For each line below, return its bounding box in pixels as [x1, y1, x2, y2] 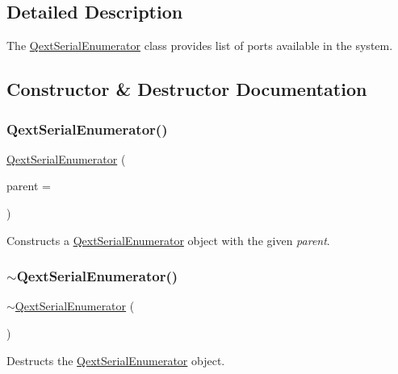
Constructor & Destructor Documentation [6, 77, 367, 102]
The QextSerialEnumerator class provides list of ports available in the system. [6, 37, 393, 54]
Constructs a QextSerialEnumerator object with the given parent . [6, 231, 330, 248]
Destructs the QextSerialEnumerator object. [6, 351, 225, 368]
